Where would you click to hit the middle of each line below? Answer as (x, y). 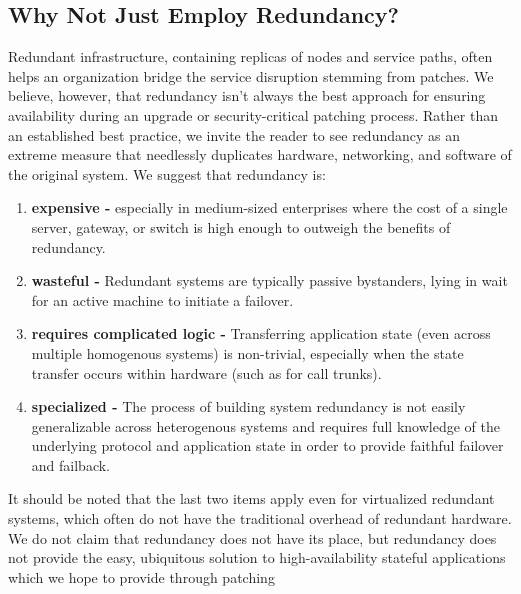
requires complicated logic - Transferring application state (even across (261, 333)
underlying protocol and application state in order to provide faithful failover (267, 445)
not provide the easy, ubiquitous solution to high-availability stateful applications (257, 557)
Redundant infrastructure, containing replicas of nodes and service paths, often (250, 56)
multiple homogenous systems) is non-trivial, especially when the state (247, 352)
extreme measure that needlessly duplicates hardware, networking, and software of (260, 154)
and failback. (70, 464)
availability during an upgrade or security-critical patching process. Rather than (253, 114)
